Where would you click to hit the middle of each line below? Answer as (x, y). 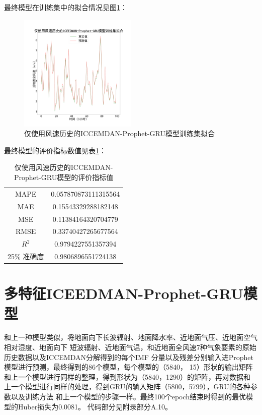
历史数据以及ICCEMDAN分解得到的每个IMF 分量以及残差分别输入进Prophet (129, 357)
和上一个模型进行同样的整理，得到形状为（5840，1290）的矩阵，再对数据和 (127, 376)
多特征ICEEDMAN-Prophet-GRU (124, 293)
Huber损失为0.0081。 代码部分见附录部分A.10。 (95, 406)
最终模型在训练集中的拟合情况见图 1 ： (66, 7)
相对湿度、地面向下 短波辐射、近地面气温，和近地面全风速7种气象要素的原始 (130, 347)
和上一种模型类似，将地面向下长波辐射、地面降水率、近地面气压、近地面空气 (131, 337)
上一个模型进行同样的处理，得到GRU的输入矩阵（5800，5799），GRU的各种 (127, 387)
